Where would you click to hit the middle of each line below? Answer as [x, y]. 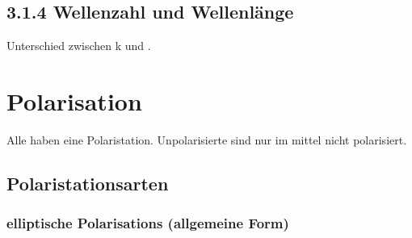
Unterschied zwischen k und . [79, 46]
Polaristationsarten [88, 183]
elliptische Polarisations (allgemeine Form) [148, 223]
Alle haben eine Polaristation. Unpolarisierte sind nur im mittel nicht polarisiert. [207, 139]
